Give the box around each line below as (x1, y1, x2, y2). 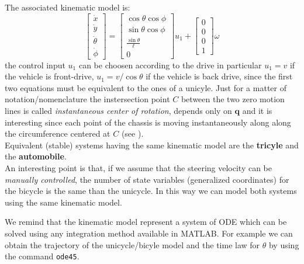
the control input (5, 58, 65, 71)
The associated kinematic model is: (5, 1, 130, 13)
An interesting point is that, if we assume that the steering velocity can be (5, 161, 272, 173)
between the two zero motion (181, 93, 285, 105)
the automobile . (5, 150, 67, 162)
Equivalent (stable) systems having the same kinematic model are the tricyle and (5, 138, 299, 151)
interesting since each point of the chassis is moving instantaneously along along (5, 116, 291, 128)
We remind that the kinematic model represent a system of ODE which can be (5, 216, 287, 228)
